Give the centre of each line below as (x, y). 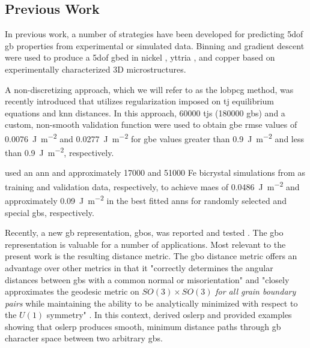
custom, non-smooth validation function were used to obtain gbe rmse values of (151, 124)
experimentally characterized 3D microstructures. (96, 69)
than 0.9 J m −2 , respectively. (59, 151)
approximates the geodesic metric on (72, 291)
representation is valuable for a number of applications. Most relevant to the (145, 244)
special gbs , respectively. (50, 212)
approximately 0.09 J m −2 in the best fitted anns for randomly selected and (146, 199)
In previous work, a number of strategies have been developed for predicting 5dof (154, 34)
